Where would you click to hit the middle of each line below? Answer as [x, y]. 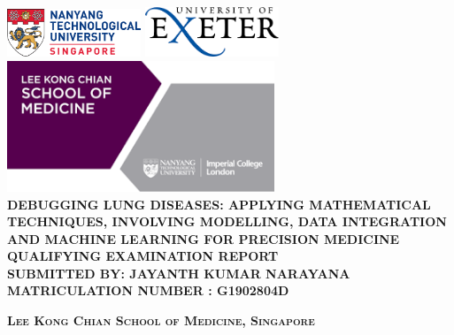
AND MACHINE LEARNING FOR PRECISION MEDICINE [204, 238]
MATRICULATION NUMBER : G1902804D [148, 290]
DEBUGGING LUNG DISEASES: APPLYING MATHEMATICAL [219, 204]
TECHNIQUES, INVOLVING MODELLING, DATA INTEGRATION [227, 221]
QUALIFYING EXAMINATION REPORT [143, 256]
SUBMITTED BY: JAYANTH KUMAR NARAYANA [179, 273]
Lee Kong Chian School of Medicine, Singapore [161, 320]
